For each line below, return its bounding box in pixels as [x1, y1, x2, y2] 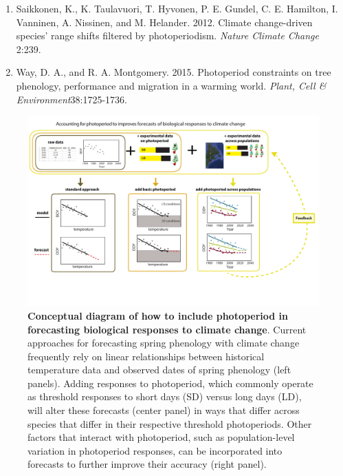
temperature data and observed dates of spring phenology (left [27, 362, 291, 377]
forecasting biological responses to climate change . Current [27, 322, 307, 336]
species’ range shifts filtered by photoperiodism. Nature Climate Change [16, 28, 319, 43]
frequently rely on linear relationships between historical [27, 349, 265, 363]
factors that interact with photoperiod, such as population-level [27, 430, 295, 444]
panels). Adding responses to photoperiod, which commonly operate [27, 375, 313, 390]
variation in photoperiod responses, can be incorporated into [27, 443, 283, 457]
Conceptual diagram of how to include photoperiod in [27, 308, 289, 322]
